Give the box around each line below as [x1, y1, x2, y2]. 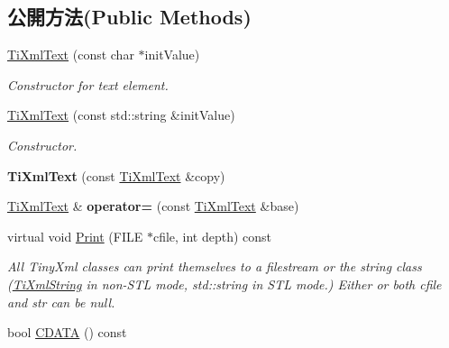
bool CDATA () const [7, 323, 127, 342]
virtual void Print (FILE [7, 226, 143, 245]
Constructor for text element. [7, 75, 169, 94]
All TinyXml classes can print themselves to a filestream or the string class [7, 257, 422, 276]
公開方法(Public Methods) [7, 3, 252, 31]
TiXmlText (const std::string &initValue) [7, 105, 235, 124]
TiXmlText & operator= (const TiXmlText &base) [7, 197, 299, 215]
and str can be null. [7, 292, 115, 311]
